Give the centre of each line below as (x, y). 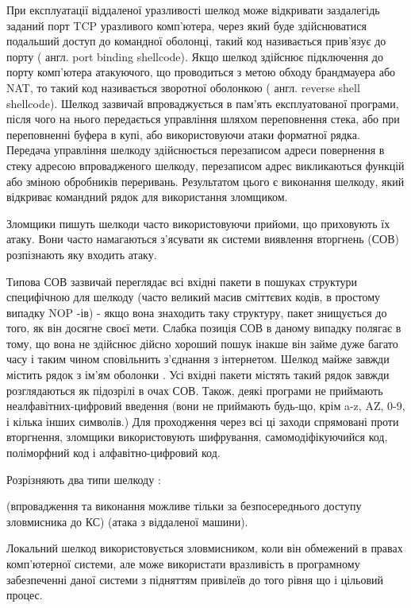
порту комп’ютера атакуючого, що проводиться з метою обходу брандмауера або (201, 72)
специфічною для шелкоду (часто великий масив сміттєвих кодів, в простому (194, 297)
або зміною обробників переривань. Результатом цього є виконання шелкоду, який (205, 181)
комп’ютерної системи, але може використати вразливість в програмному (183, 563)
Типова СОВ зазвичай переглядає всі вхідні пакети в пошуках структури (182, 281)
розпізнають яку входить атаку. (82, 254)
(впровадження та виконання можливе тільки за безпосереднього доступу (184, 506)
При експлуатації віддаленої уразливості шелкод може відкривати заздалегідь (193, 10)
